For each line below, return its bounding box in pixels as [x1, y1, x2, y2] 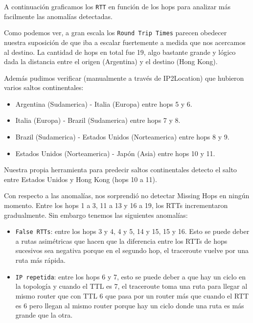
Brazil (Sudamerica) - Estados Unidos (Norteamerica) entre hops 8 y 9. [15, 132, 230, 142]
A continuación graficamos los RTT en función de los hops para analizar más [4, 1, 230, 11]
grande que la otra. [15, 310, 73, 320]
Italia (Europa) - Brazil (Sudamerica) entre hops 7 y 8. [15, 115, 181, 125]
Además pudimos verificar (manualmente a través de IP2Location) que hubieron [4, 72, 244, 83]
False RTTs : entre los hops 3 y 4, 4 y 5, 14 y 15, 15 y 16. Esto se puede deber [15, 226, 250, 236]
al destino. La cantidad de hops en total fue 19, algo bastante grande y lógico [4, 46, 236, 57]
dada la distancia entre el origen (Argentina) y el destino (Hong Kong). [4, 56, 218, 67]
